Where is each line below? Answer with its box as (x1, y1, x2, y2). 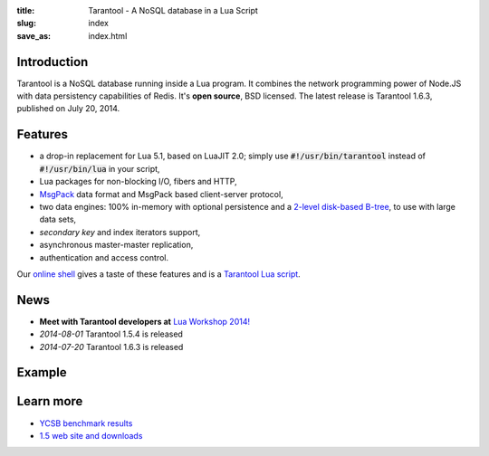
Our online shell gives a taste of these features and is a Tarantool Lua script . (16, 268, 301, 280)
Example (16, 365, 67, 380)
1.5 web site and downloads (39, 430, 143, 441)
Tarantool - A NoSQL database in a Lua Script (88, 5, 258, 15)
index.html (88, 30, 128, 41)
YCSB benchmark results (39, 417, 133, 429)
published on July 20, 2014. (16, 103, 120, 114)
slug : (16, 18, 36, 29)
